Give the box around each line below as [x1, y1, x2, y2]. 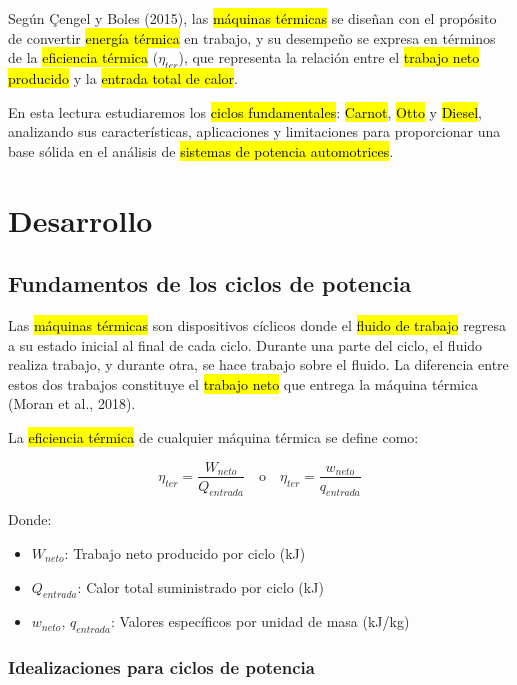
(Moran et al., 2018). [8, 393, 136, 414]
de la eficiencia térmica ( [8, 47, 159, 68]
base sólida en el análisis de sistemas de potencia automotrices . [8, 140, 394, 161]
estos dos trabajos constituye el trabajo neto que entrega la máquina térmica [8, 373, 478, 394]
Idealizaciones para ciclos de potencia [8, 655, 315, 680]
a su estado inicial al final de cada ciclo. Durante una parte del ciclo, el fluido [8, 334, 483, 355]
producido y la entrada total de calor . [8, 67, 239, 88]
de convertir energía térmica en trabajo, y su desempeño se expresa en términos [8, 27, 496, 48]
